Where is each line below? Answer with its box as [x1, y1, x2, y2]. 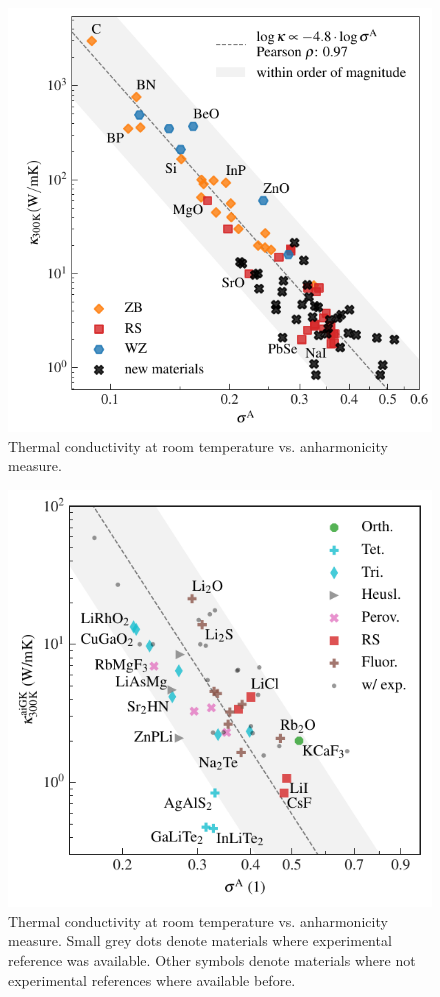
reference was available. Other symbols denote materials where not [8, 949, 416, 970]
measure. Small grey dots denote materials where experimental [8, 930, 392, 951]
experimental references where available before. [8, 969, 296, 990]
